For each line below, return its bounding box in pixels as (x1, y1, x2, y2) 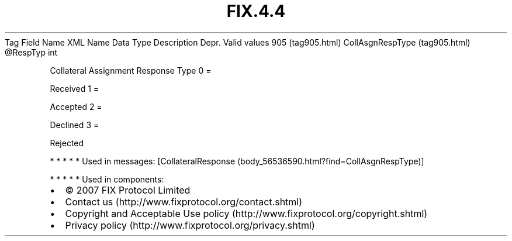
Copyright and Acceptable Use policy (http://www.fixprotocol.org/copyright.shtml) (65, 207, 428, 219)
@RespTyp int (5, 47, 58, 57)
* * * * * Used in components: (50, 174, 164, 184)
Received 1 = (50, 83, 99, 94)
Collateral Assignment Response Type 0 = (50, 65, 212, 75)
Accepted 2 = (50, 101, 102, 112)
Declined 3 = (50, 119, 99, 130)
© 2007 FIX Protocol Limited (65, 184, 191, 196)
